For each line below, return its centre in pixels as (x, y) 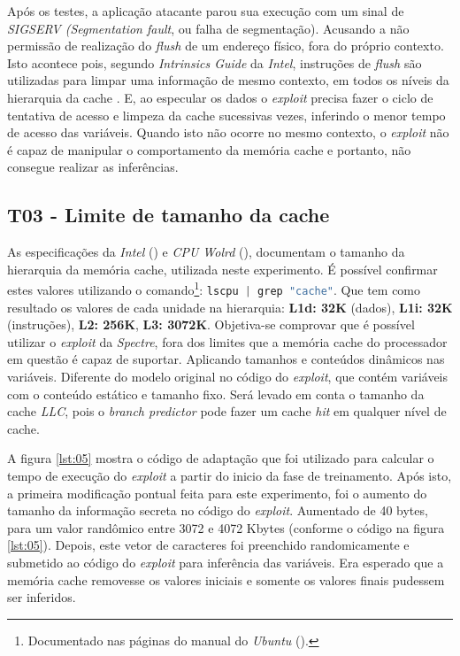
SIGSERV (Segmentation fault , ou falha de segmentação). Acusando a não (208, 28)
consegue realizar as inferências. (93, 167)
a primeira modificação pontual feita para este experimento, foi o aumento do (217, 493)
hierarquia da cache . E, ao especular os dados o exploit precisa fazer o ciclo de (220, 97)
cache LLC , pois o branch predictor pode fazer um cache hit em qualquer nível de (227, 411)
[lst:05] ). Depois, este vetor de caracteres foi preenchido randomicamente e (208, 545)
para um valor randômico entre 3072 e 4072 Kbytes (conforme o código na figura (226, 527)
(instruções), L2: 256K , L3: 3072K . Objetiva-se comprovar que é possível (211, 324)
